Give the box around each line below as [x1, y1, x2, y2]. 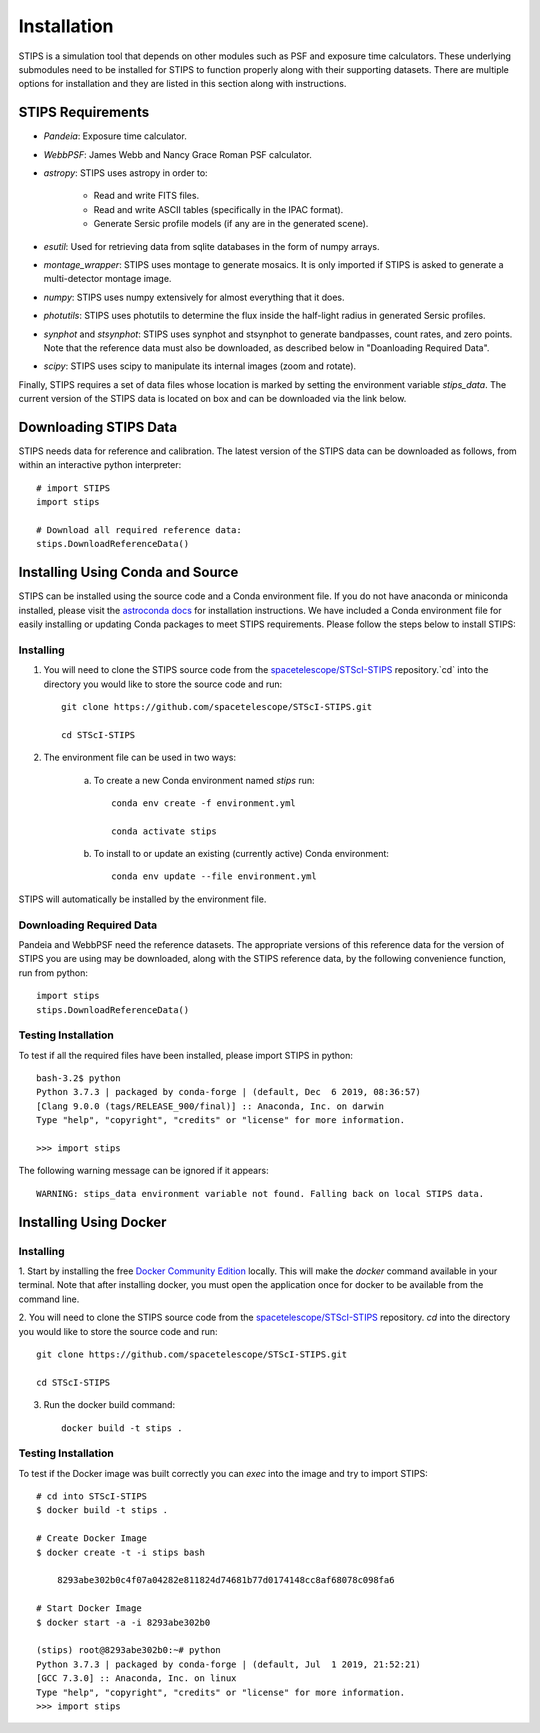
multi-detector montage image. [43, 273, 172, 285]
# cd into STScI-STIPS [36, 1491, 148, 1502]
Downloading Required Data [18, 918, 158, 932]
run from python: [18, 966, 89, 979]
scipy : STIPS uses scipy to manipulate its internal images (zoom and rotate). [43, 360, 357, 372]
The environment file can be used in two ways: [43, 751, 237, 764]
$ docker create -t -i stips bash [36, 1546, 205, 1558]
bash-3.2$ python [36, 1073, 121, 1084]
